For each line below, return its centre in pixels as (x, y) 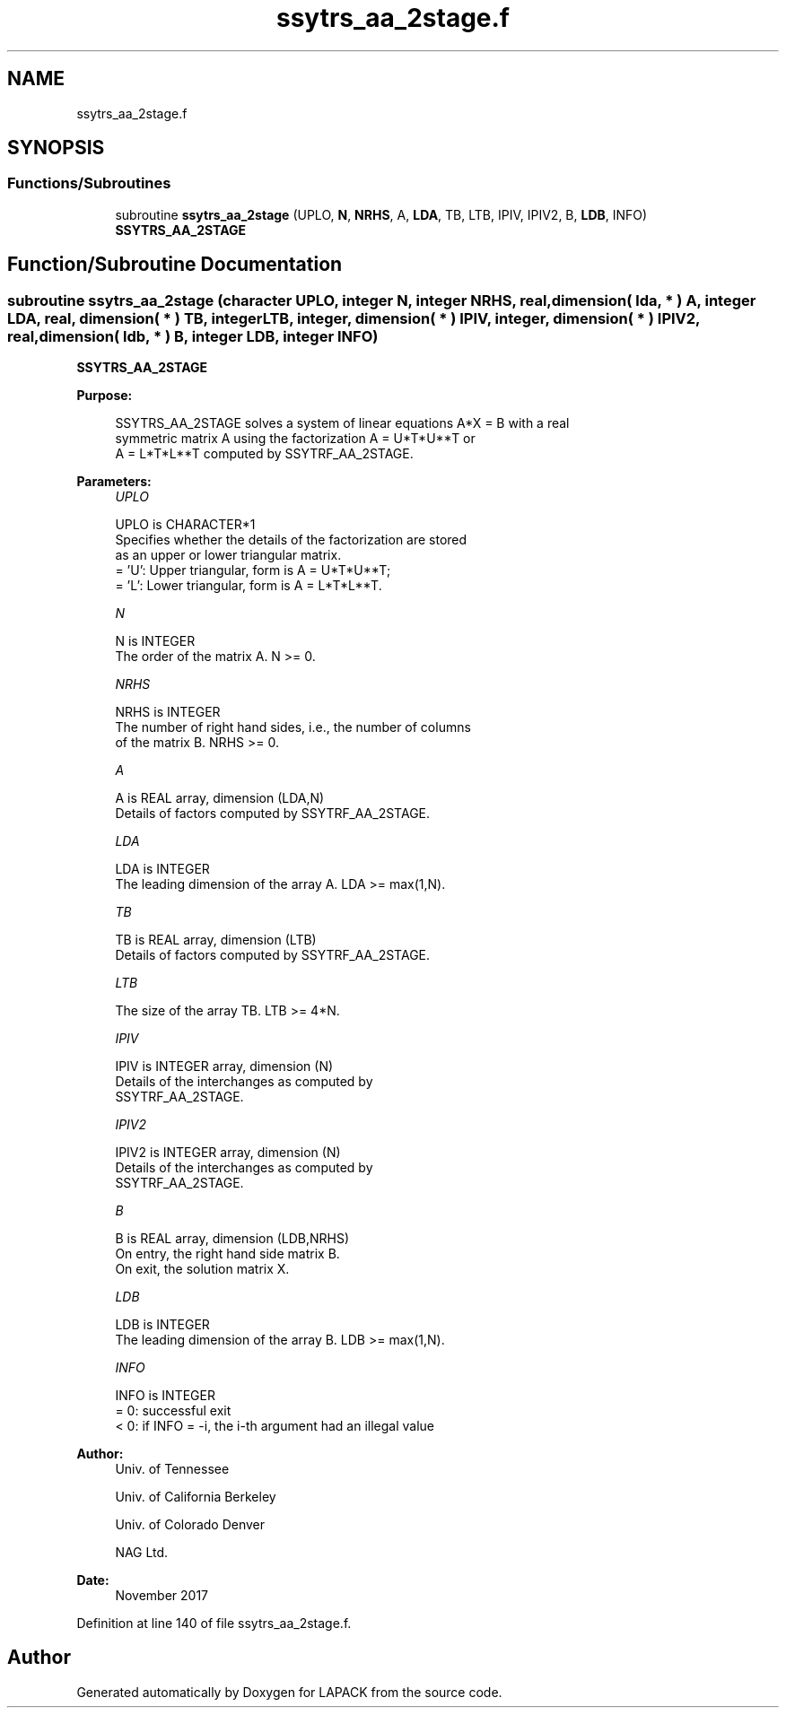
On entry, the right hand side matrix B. (227, 1254)
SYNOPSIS (56, 148)
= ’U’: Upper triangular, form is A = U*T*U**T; (253, 570)
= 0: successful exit (173, 1411)
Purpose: (105, 396)
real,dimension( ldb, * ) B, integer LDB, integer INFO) (193, 336)
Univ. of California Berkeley (196, 1497)
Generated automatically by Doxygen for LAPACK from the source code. (289, 1692)
